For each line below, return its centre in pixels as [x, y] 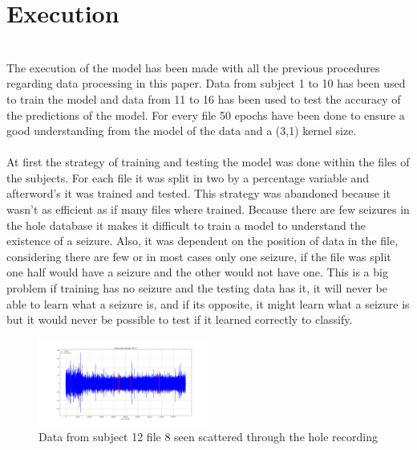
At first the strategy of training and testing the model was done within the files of [208, 162]
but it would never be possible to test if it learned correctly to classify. [180, 319]
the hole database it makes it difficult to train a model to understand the [186, 225]
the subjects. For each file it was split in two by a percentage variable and [188, 177]
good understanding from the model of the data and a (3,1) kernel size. [182, 131]
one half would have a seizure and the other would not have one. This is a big [197, 272]
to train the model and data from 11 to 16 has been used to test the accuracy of [204, 98]
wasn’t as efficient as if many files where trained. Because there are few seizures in [208, 209]
